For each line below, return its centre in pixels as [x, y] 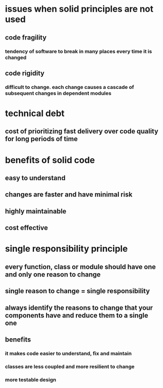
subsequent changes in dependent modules [58, 93]
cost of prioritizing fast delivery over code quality [82, 131]
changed [16, 57]
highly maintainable [36, 211]
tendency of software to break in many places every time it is [79, 51]
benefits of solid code [50, 160]
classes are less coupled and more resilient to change [70, 366]
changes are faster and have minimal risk [69, 195]
